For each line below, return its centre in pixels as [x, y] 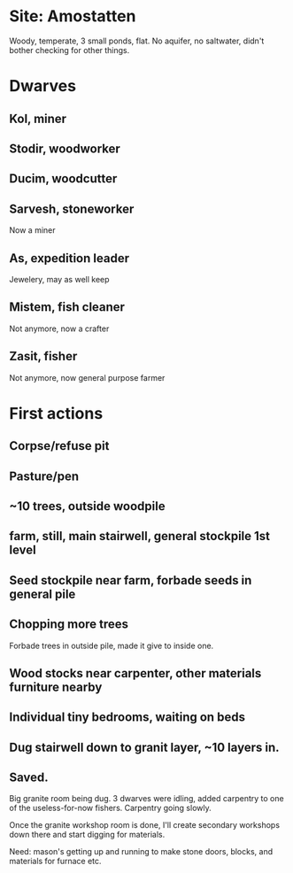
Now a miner [32, 230]
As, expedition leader [69, 258]
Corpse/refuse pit [59, 446]
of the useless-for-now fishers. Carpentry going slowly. [110, 808]
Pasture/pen [44, 476]
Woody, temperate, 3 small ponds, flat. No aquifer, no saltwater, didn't [137, 41]
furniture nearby [56, 687]
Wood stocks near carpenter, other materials [135, 673]
